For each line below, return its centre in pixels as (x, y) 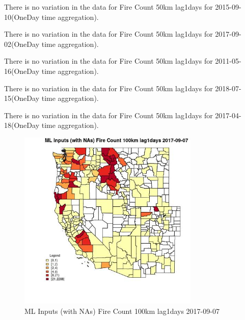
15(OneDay (22, 98)
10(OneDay (22, 17)
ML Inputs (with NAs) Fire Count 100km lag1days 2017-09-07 (122, 311)
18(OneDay (22, 125)
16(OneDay (22, 71)
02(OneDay (22, 44)
